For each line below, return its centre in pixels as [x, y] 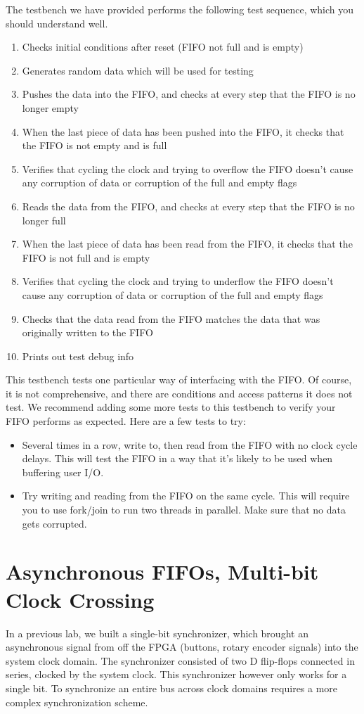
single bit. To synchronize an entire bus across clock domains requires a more [172, 688]
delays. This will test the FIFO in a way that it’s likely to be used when [177, 458]
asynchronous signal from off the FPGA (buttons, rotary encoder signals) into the [182, 647]
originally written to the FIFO [87, 332]
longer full [44, 220]
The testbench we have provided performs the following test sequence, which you [180, 9]
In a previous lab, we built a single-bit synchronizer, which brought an [157, 633]
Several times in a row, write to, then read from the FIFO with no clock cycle [190, 444]
